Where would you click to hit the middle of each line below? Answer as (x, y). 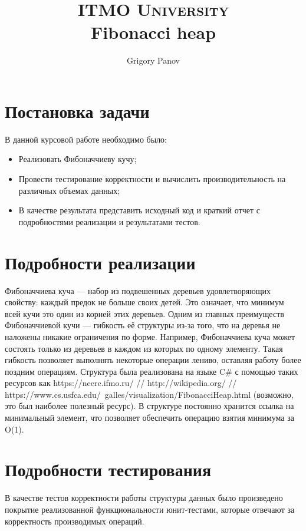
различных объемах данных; (69, 190)
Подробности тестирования (108, 469)
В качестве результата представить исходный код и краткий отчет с (139, 210)
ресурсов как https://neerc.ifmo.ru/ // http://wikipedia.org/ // (121, 383)
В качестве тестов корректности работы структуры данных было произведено (144, 498)
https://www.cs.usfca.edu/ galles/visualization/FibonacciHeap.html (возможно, (149, 394)
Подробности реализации (100, 262)
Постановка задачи (77, 111)
